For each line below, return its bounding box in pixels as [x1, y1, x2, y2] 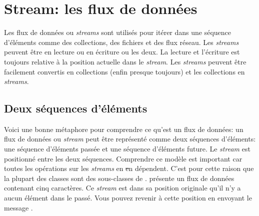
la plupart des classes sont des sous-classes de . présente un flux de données [4, 172, 234, 183]
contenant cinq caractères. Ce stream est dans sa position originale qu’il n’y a [4, 182, 241, 193]
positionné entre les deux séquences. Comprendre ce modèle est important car [4, 153, 242, 163]
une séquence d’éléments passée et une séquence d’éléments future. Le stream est [4, 143, 250, 154]
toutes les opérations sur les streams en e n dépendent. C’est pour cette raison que [4, 163, 254, 173]
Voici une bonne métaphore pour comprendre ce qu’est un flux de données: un [4, 123, 243, 134]
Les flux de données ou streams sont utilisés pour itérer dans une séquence [4, 27, 231, 37]
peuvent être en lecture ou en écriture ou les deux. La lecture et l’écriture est [4, 46, 240, 57]
